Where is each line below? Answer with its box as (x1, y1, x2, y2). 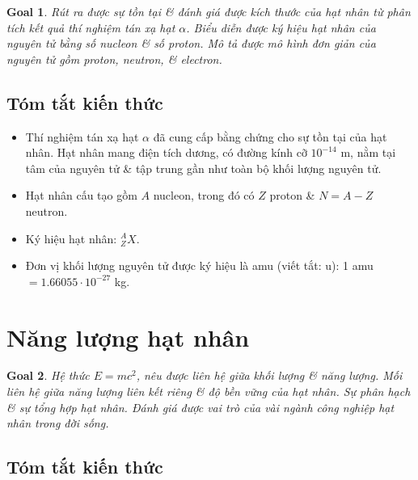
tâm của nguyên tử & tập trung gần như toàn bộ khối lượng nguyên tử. (25, 159, 382, 176)
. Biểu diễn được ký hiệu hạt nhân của (186, 19, 376, 36)
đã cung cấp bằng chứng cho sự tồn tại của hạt (153, 128, 387, 145)
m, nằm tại (340, 144, 396, 161)
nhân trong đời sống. (6, 415, 109, 432)
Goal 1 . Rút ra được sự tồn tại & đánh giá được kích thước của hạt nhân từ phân (6, 3, 411, 19)
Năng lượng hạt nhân (6, 320, 250, 353)
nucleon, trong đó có (153, 187, 255, 204)
